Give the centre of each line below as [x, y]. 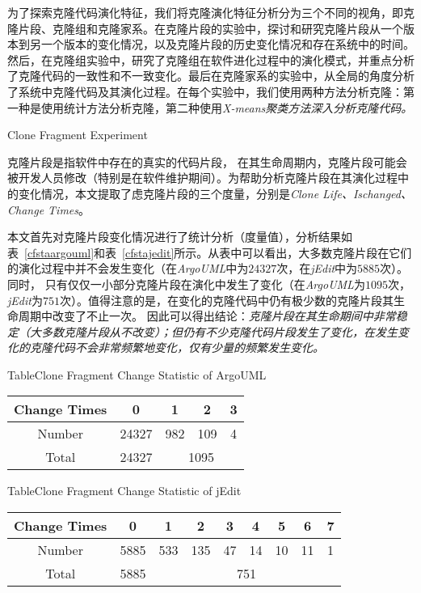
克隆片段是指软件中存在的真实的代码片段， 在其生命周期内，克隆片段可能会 [207, 161]
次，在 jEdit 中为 [317, 268]
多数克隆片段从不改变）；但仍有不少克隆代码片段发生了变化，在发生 [219, 331]
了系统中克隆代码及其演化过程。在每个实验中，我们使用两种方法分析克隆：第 [211, 91]
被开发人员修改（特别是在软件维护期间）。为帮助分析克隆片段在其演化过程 [202, 178]
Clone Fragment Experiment [78, 135]
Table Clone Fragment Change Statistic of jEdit [124, 491]
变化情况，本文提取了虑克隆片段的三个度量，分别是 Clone [168, 193]
